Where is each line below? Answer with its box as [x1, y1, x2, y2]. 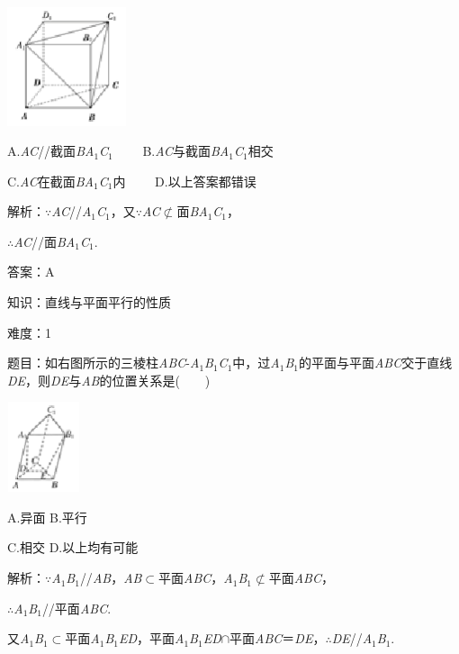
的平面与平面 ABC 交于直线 [298, 353, 453, 372]
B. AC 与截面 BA [142, 141, 229, 160]
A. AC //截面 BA [7, 141, 94, 160]
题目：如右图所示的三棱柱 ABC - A [7, 353, 200, 372]
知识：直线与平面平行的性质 [7, 293, 171, 312]
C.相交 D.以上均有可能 [7, 538, 139, 557]
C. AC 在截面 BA [7, 171, 94, 190]
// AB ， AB [79, 568, 142, 587]
